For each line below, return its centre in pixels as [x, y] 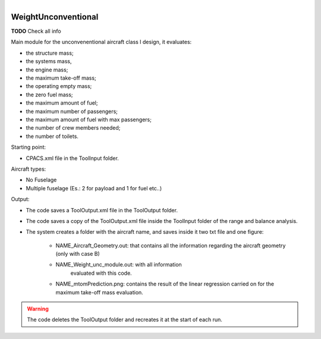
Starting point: [28, 147]
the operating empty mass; [59, 86]
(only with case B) [78, 254]
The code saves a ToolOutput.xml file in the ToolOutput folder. [102, 210]
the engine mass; [47, 70]
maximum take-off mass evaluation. [100, 292]
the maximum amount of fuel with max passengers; [89, 120]
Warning [38, 309]
